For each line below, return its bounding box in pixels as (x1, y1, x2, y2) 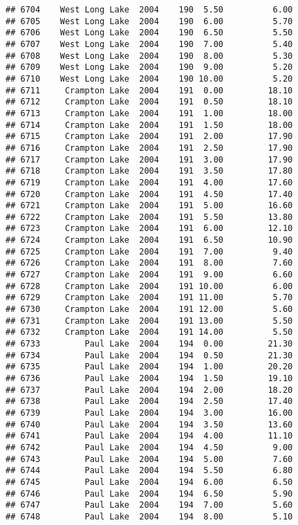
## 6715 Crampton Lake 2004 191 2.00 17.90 (6, 131, 293, 142)
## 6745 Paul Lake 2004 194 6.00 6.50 (6, 477, 293, 487)
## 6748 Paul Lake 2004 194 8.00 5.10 (6, 511, 293, 522)
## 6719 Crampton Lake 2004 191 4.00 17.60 (6, 177, 293, 187)
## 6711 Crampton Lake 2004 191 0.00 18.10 (6, 85, 293, 95)
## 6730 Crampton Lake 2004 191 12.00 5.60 (6, 304, 293, 315)
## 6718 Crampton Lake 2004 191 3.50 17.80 (6, 166, 293, 176)
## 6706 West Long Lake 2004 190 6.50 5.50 (6, 28, 293, 38)
